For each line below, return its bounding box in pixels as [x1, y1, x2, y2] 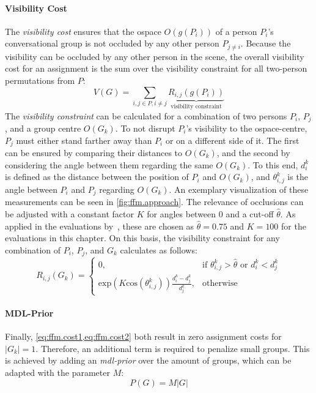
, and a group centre [5, 121, 81, 134]
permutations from [5, 74, 75, 87]
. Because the [240, 37, 291, 50]
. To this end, [248, 158, 298, 171]
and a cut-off [226, 207, 274, 220]
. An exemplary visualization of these [169, 182, 309, 195]
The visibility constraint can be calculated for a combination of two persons [5, 109, 287, 122]
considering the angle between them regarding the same [5, 158, 213, 171]
